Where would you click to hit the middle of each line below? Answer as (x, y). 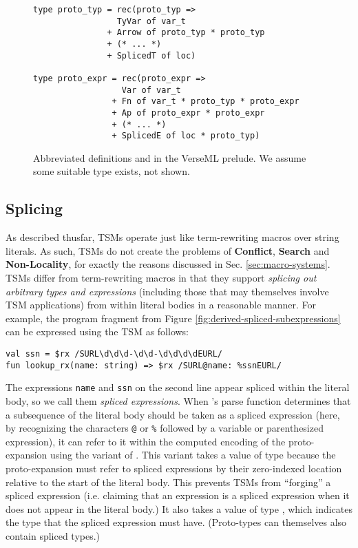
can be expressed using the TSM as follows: (97, 331)
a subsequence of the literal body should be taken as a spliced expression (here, (173, 414)
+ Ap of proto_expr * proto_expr (188, 113)
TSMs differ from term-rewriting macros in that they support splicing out (161, 278)
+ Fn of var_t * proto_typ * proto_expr (206, 102)
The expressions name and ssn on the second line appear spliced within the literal (178, 387)
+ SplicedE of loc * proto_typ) (186, 136)
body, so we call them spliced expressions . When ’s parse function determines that (178, 400)
